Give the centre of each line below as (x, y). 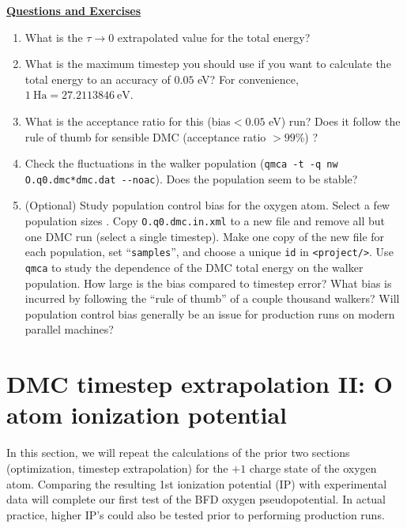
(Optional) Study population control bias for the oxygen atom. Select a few (207, 205)
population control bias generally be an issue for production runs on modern (210, 313)
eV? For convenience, (248, 79)
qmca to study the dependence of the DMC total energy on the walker (194, 267)
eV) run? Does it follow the (335, 121)
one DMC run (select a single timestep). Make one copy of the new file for (205, 236)
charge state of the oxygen (313, 468)
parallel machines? (69, 329)
